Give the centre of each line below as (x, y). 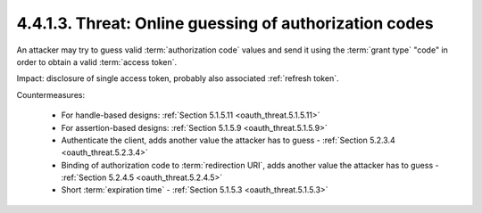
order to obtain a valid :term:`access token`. (97, 61)
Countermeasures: (50, 94)
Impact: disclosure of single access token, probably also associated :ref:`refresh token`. (178, 78)
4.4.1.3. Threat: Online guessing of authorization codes (225, 23)
